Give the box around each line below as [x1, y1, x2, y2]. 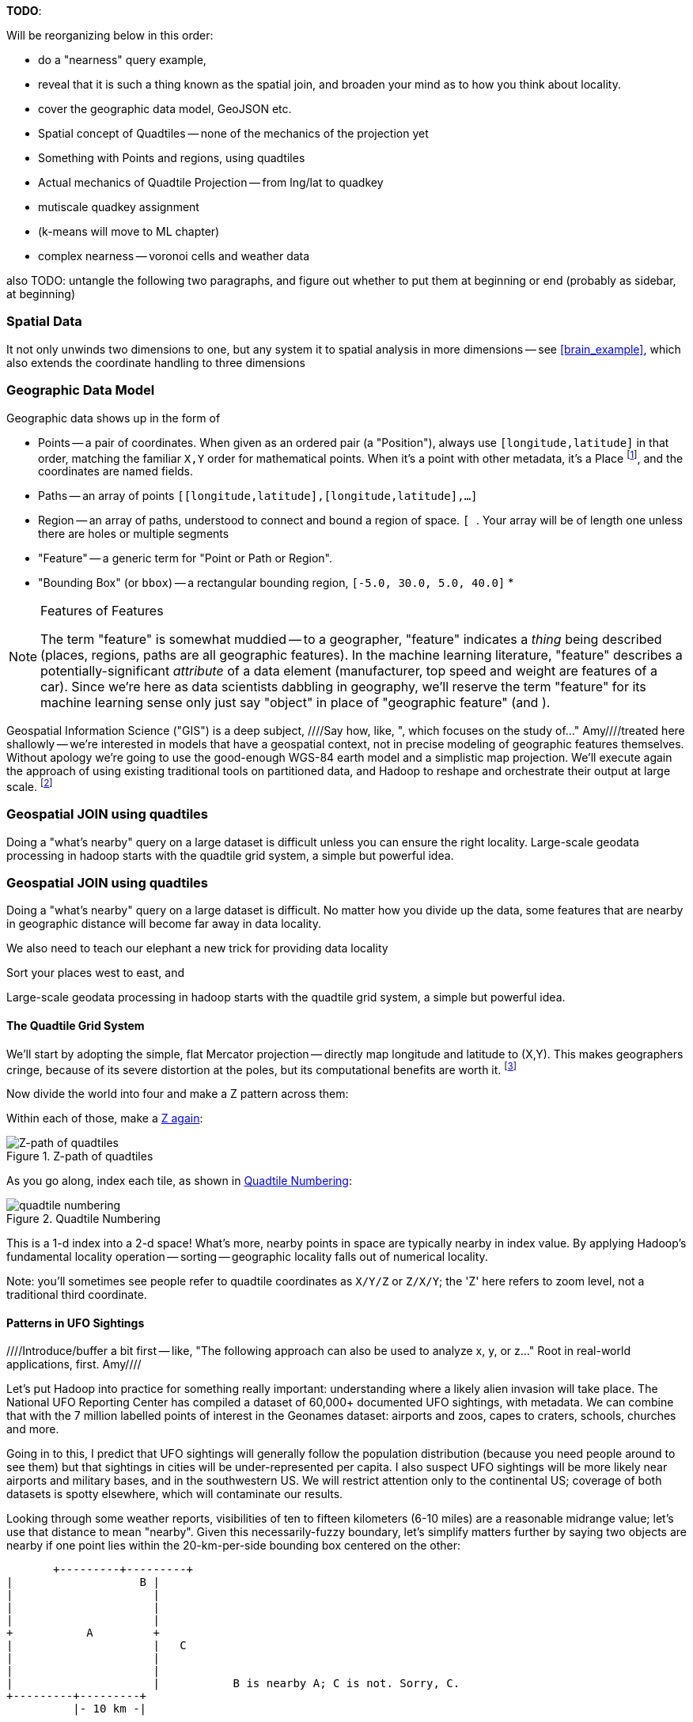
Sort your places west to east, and [6, 966, 185, 980]
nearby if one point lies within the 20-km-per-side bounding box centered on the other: [6, 1538, 461, 1553]
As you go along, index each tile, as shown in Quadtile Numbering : [6, 1174, 352, 1188]
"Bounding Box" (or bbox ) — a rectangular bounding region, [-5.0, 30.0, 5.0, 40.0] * [38, 576, 514, 590]
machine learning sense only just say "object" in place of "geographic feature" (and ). [40, 694, 551, 711]
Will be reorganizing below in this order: [6, 28, 214, 42]
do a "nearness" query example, [38, 53, 206, 66]
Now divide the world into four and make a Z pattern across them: [6, 1087, 349, 1101]
